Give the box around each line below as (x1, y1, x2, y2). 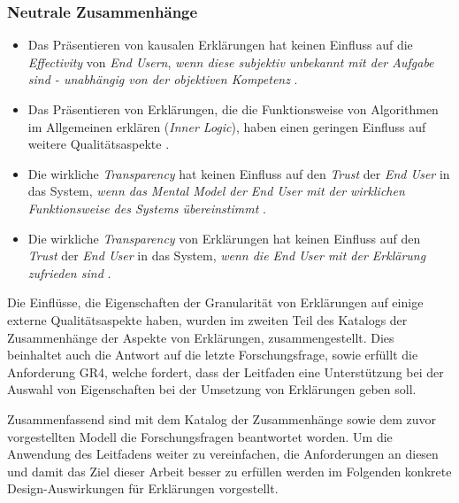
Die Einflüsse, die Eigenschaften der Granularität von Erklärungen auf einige (7, 293, 424, 312)
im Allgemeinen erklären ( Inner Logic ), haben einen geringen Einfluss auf (27, 117, 426, 135)
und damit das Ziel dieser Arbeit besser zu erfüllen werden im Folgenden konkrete (7, 461, 452, 480)
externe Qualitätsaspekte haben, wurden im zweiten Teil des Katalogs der (7, 310, 408, 329)
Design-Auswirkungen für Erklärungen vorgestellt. (7, 479, 279, 498)
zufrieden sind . (27, 263, 111, 282)
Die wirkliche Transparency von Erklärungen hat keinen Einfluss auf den (27, 228, 421, 247)
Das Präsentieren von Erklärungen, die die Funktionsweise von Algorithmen (27, 100, 439, 118)
